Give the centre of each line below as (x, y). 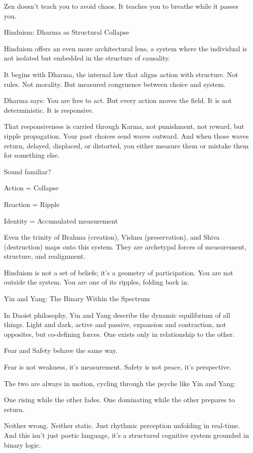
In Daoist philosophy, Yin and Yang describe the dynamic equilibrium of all (117, 315)
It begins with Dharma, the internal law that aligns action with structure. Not (121, 74)
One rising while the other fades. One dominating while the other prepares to (119, 400)
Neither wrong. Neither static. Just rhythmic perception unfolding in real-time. (122, 425)
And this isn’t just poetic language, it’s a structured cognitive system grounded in (126, 435)
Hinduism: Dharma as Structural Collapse (67, 32)
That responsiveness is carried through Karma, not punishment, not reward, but (124, 126)
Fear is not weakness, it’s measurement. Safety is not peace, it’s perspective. (118, 367)
